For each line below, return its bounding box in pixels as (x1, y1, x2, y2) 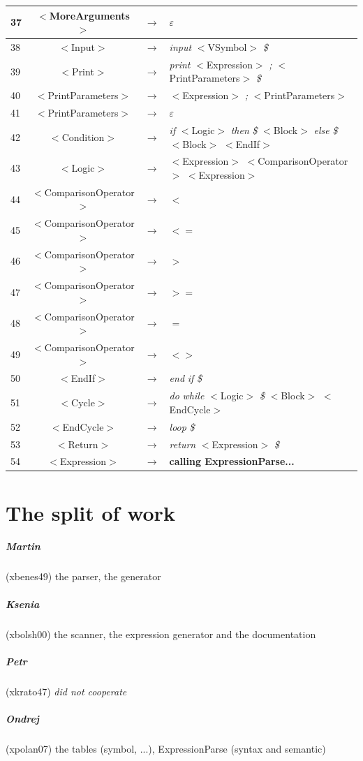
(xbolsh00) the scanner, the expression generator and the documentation (6, 626, 316, 641)
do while (169, 388, 205, 403)
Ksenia (6, 596, 40, 611)
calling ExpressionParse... (169, 454, 295, 468)
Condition (61, 129, 105, 144)
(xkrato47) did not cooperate (6, 684, 127, 698)
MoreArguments (49, 8, 130, 22)
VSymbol (207, 39, 247, 54)
